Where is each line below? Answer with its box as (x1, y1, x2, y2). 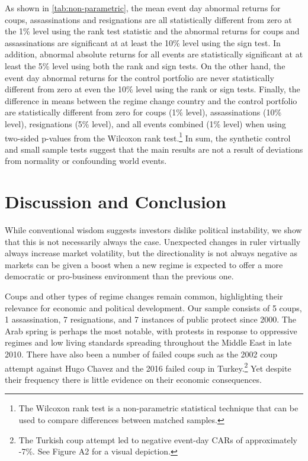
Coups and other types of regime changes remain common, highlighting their (5, 290, 283, 302)
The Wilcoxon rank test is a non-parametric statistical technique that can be (18, 402, 299, 414)
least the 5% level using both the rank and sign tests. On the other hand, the (5, 59, 285, 72)
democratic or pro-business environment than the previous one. (5, 270, 234, 282)
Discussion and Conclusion (5, 189, 226, 214)
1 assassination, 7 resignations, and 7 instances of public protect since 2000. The (5, 313, 296, 325)
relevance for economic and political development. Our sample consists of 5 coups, (5, 301, 302, 314)
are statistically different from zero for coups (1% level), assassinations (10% (5, 106, 282, 118)
